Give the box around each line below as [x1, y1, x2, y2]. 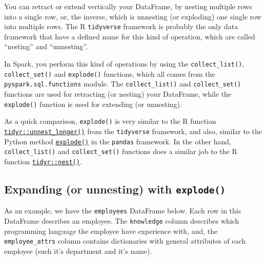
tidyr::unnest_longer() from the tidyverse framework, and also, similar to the [4, 125, 262, 136]
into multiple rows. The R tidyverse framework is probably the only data [4, 21, 238, 32]
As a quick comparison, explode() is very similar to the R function [4, 116, 216, 126]
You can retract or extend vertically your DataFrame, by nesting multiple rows [4, 1, 252, 11]
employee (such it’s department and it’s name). [4, 245, 152, 256]
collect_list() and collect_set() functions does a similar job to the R [4, 146, 237, 157]
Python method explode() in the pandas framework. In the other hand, [4, 136, 231, 146]
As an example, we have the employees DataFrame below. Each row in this [4, 205, 241, 216]
